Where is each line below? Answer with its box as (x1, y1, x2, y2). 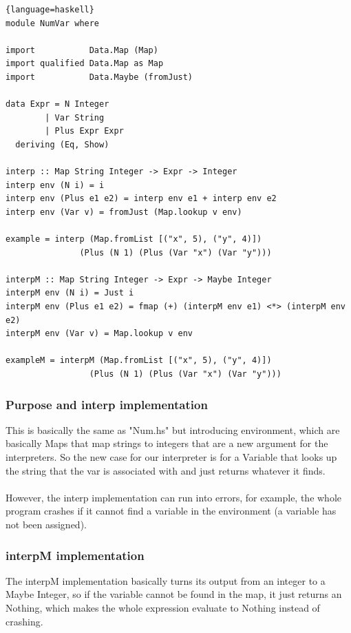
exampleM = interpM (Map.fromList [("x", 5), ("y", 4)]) (6, 355, 272, 366)
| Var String (45, 112, 105, 123)
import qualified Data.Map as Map (6, 59, 164, 69)
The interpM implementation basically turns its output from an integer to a (6, 573, 326, 588)
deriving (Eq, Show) (15, 139, 109, 149)
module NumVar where (6, 18, 100, 28)
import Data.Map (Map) (6, 45, 158, 55)
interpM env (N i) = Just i (6, 288, 134, 298)
